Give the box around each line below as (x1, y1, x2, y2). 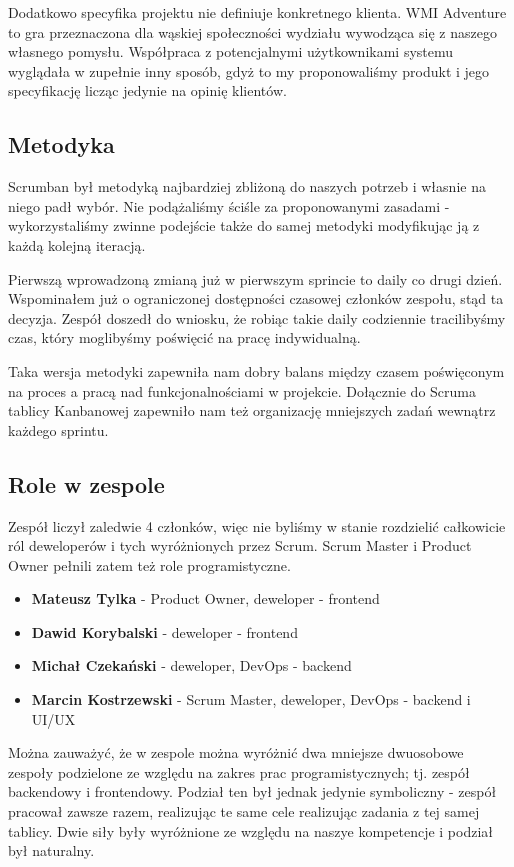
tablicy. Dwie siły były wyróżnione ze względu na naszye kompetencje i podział (8, 820, 494, 841)
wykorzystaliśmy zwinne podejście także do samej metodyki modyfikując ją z (8, 215, 480, 236)
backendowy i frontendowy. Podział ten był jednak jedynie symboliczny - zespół (8, 781, 497, 802)
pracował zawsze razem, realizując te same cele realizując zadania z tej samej (8, 801, 480, 822)
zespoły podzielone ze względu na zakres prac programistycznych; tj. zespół (8, 761, 470, 782)
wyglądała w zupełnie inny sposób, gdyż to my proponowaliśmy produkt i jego (8, 60, 490, 81)
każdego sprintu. (8, 419, 109, 440)
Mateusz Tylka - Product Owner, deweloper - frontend (31, 588, 380, 609)
